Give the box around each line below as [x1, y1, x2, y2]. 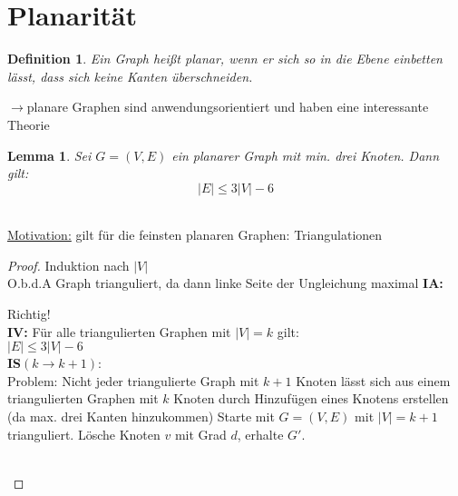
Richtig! [7, 304, 51, 323]
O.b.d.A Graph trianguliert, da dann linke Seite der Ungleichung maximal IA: [7, 273, 443, 293]
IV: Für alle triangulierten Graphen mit [7, 322, 231, 341]
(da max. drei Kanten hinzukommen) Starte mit [7, 407, 275, 426]
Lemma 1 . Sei [7, 145, 92, 164]
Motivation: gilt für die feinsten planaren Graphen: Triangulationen [7, 225, 383, 244]
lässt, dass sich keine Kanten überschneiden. [7, 66, 253, 85]
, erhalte [237, 424, 284, 443]
